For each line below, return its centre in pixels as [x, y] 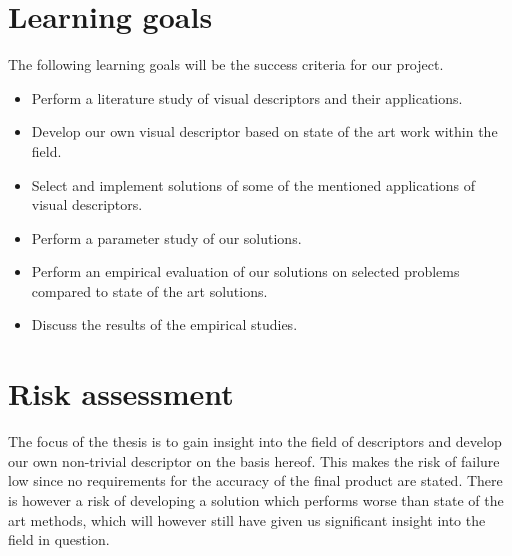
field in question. [59, 539]
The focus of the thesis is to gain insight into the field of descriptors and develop [255, 441]
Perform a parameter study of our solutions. [166, 237]
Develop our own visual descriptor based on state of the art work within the [264, 131]
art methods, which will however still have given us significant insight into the [247, 519]
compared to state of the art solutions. [149, 290]
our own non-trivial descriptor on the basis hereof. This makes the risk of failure [254, 460]
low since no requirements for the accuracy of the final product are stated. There [255, 480]
